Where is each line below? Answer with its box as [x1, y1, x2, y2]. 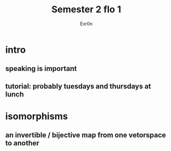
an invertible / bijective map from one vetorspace [5, 131, 166, 140]
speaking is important [5, 64, 77, 73]
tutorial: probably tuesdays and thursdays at [5, 82, 151, 90]
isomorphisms [5, 110, 68, 122]
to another [5, 139, 40, 147]
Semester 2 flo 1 [51, 4, 122, 15]
